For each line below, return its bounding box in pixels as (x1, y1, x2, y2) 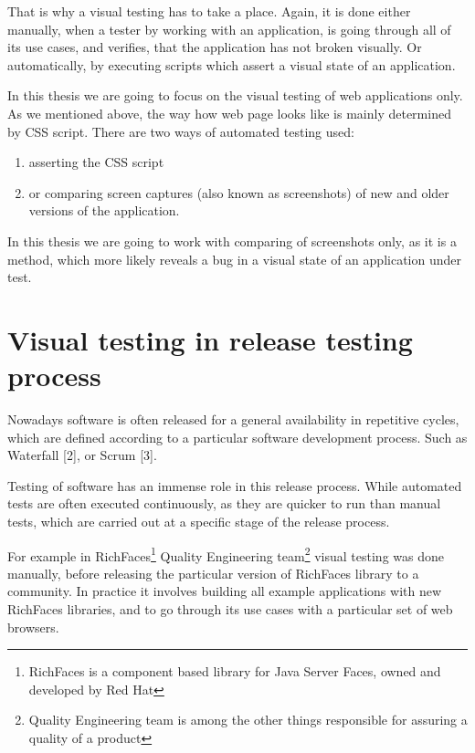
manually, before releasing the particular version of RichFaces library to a (7, 563, 419, 582)
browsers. (7, 617, 59, 636)
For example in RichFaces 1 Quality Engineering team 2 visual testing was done (7, 543, 444, 565)
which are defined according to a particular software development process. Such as (7, 427, 468, 446)
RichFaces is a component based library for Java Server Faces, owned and (28, 662, 441, 681)
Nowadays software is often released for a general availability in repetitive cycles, (7, 410, 459, 429)
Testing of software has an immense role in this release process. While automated (7, 476, 462, 495)
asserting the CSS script (28, 152, 164, 172)
